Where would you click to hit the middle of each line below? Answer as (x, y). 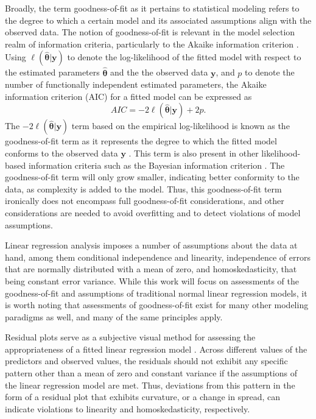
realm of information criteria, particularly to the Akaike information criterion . (152, 44)
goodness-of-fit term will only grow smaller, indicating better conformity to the (152, 177)
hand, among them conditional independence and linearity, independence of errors (158, 257)
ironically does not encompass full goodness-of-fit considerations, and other (145, 201)
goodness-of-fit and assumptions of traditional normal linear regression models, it (156, 293)
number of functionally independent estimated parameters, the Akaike (136, 84)
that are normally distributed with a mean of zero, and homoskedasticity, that (151, 269)
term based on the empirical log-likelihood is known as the (181, 126)
